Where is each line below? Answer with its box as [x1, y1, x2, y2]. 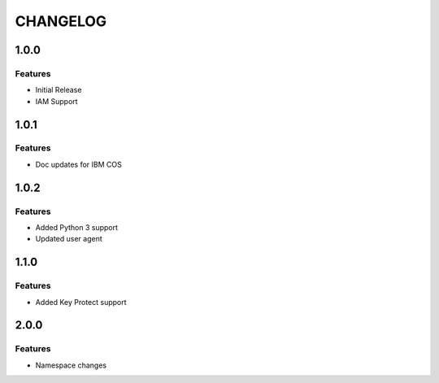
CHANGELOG [15, 12, 107, 30]
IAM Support [35, 96, 78, 106]
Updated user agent [35, 234, 103, 244]
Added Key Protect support [35, 297, 127, 307]
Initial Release [35, 85, 82, 95]
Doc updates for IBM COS [35, 159, 122, 169]
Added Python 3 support [35, 223, 118, 233]
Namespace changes [35, 360, 107, 370]
